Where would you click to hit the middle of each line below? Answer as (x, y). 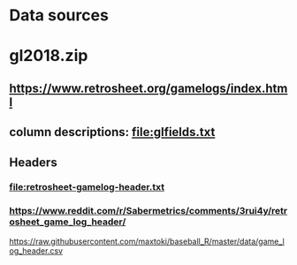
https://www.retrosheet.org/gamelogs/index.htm (148, 88)
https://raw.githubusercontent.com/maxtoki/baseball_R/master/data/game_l (147, 241)
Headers (33, 162)
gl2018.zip (49, 56)
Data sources (59, 15)
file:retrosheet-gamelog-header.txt (87, 187)
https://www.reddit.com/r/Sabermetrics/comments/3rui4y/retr (148, 211)
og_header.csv (36, 250)
